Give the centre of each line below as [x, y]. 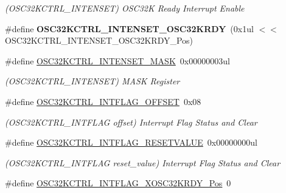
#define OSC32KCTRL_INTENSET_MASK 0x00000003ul [117, 60]
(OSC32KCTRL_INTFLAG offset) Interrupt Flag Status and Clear [131, 122]
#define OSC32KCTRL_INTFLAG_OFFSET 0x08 [103, 101]
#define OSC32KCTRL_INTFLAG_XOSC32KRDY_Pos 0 [118, 183]
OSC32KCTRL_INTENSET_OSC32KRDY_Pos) [99, 40]
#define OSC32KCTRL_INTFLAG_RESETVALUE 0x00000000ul [131, 142]
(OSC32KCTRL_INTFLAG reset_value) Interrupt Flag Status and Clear [143, 162]
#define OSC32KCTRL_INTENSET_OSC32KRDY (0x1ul [129, 28]
